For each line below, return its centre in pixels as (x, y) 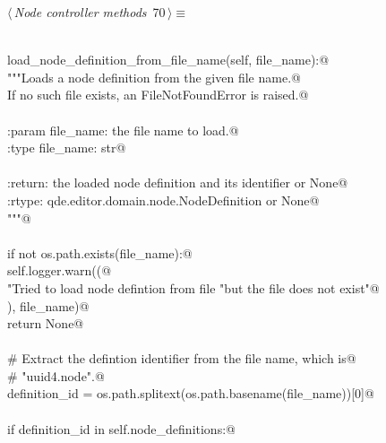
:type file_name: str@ (67, 148)
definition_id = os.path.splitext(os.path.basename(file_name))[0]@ (191, 393)
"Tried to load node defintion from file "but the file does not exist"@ (193, 287)
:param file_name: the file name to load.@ (123, 130)
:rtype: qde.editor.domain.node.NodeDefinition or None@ (163, 200)
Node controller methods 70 (90, 12)
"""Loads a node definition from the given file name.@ (154, 77)
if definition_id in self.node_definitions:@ (121, 428)
